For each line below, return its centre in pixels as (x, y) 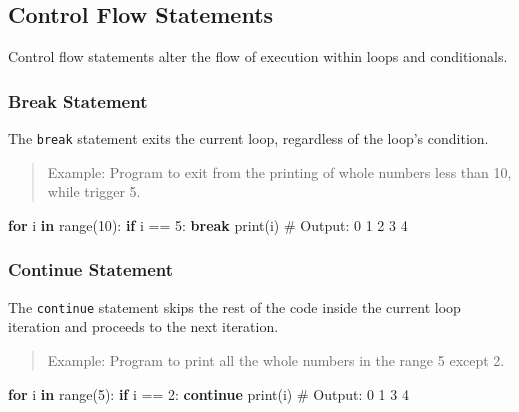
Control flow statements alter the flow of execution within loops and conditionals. (258, 56)
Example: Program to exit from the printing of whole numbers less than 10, (279, 171)
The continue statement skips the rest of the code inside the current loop (234, 306)
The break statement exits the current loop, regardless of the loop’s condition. (248, 138)
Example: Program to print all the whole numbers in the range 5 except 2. (276, 359)
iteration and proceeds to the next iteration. (143, 326)
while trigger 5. (94, 191)
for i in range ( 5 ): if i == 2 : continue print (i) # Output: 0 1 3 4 (208, 393)
